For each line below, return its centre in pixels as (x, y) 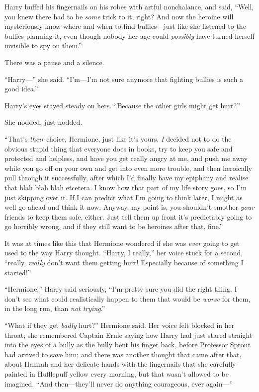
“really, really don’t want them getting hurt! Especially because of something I (124, 263)
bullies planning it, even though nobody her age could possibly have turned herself (129, 36)
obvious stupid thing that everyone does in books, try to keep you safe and (119, 148)
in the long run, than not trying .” (55, 308)
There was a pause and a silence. (54, 62)
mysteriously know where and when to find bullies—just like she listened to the (125, 26)
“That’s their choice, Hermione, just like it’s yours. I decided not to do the (118, 138)
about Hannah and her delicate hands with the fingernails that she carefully (120, 364)
